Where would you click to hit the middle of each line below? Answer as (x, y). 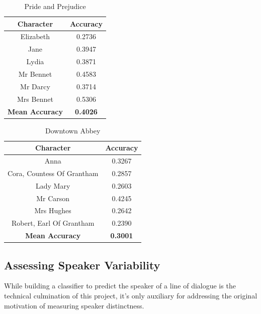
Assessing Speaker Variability (82, 265)
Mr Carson (53, 198)
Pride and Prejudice (55, 6)
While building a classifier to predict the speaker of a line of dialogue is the (120, 286)
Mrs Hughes (53, 210)
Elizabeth (35, 36)
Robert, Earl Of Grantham (53, 223)
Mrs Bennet (35, 99)
